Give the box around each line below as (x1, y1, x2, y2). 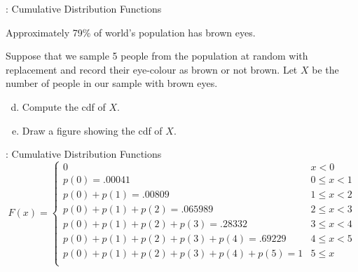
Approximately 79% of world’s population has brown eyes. (6, 25, 256, 39)
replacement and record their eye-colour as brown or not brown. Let (6, 62, 298, 76)
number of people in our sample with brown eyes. (6, 76, 218, 90)
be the (312, 62, 339, 76)
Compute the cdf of (22, 99, 106, 114)
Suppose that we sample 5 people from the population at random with (6, 48, 308, 63)
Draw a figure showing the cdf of (22, 123, 163, 137)
